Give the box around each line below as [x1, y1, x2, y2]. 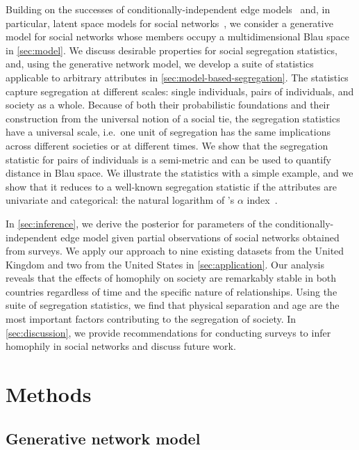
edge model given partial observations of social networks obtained [60, 230, 340, 244]
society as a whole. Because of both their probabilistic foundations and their [6, 97, 330, 112]
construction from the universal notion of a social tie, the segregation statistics [6, 111, 340, 125]
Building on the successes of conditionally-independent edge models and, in [6, 2, 331, 16]
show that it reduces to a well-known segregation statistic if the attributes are [6, 179, 337, 193]
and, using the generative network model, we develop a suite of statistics [6, 56, 314, 71]
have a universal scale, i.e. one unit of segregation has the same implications [6, 124, 331, 139]
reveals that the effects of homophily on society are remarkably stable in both [6, 271, 337, 285]
